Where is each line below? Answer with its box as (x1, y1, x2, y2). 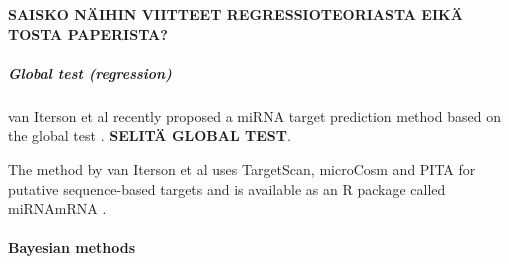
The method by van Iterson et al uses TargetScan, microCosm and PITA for (8, 158, 476, 179)
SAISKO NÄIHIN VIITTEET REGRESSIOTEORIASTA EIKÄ (8, 4, 463, 24)
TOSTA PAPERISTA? (8, 23, 168, 44)
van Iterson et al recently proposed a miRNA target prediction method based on (8, 105, 501, 126)
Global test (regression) (8, 62, 172, 83)
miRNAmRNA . (8, 198, 107, 219)
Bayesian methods (8, 237, 136, 258)
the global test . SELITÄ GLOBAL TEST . (8, 125, 291, 146)
